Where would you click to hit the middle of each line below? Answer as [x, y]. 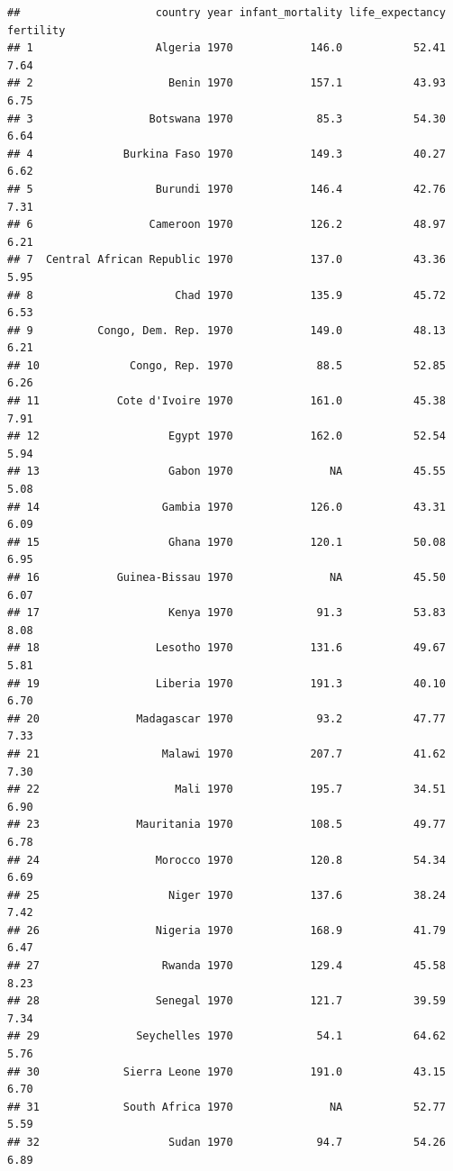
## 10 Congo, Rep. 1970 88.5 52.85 [226, 365]
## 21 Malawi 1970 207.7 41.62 [226, 753]
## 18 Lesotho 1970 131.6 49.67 [226, 648]
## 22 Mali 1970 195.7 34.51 [226, 790]
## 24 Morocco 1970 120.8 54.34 [226, 860]
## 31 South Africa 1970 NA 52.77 [226, 1107]
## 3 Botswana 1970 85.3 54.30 [226, 118]
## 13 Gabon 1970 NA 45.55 [226, 472]
